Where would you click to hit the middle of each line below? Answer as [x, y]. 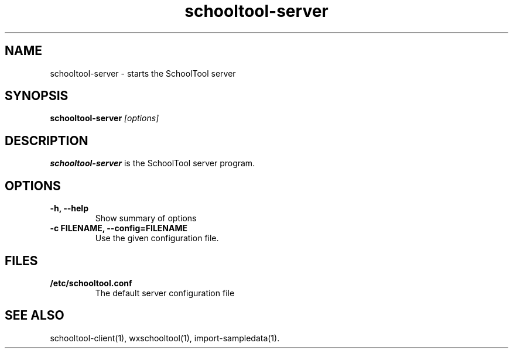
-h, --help [69, 208]
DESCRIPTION [47, 140]
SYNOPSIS [37, 96]
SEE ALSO [35, 316]
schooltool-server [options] [105, 118]
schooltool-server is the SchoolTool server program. [153, 163]
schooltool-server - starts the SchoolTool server [143, 73]
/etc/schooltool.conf [91, 283]
